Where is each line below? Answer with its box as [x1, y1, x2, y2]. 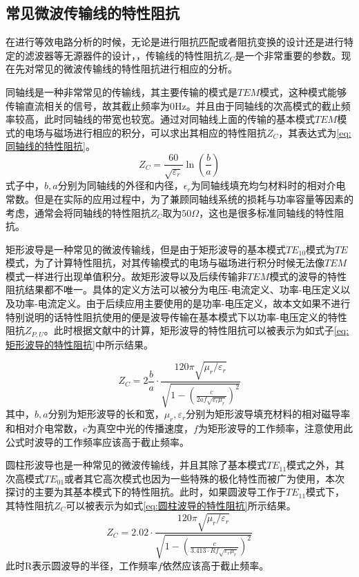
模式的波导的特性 [269, 268, 347, 283]
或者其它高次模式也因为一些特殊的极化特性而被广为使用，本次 [64, 471, 345, 485]
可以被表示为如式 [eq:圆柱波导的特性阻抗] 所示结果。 [66, 498, 296, 513]
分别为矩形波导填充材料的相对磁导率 [186, 407, 351, 421]
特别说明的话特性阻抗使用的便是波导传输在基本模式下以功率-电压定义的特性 [6, 309, 347, 324]
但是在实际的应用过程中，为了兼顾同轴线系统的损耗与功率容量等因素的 [34, 191, 353, 206]
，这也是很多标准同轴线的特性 [199, 205, 335, 219]
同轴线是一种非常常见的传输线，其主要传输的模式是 [6, 84, 237, 99]
